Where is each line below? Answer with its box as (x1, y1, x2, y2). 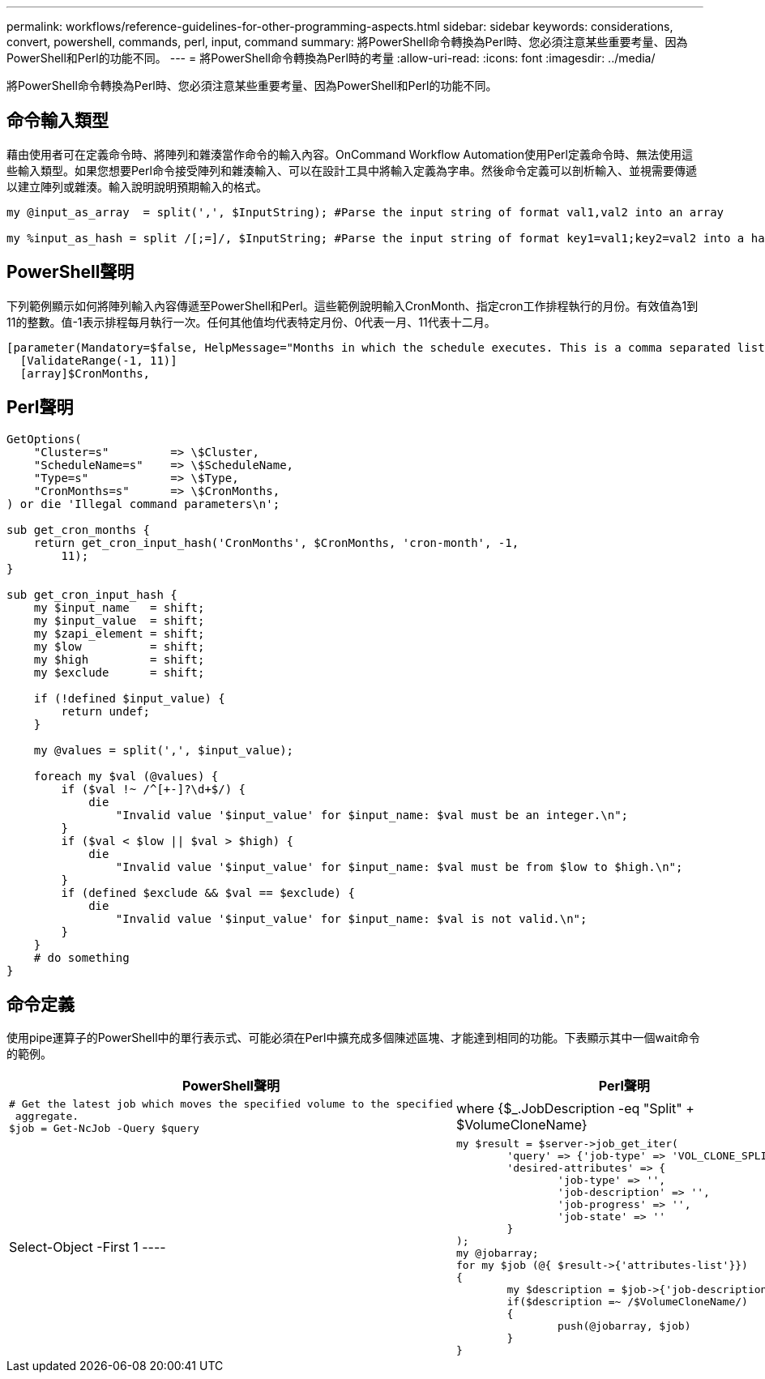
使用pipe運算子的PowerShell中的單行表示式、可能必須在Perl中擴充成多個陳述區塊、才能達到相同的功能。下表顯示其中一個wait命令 (6, 1031, 700, 1045)
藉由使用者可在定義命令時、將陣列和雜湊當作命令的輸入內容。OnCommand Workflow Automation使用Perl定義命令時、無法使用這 (6, 147, 693, 161)
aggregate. (15, 1110, 79, 1123)
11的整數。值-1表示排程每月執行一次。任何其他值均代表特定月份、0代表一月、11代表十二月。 (6, 314, 496, 329)
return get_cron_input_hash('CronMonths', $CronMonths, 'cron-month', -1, (33, 536, 519, 549)
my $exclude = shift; (33, 665, 205, 679)
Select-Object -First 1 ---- (9, 1239, 166, 1256)
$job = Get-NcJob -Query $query (9, 1122, 199, 1135)
